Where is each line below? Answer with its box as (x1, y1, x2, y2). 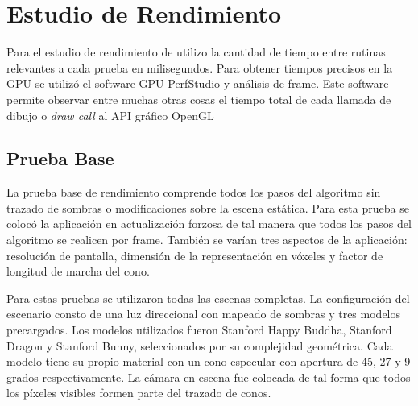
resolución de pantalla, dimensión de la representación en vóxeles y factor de (6, 246, 383, 263)
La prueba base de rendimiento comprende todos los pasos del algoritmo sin (6, 184, 381, 201)
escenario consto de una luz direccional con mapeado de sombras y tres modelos (6, 305, 401, 322)
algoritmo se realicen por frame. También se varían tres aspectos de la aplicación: (6, 231, 408, 248)
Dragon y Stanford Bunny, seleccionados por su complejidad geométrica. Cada (6, 337, 393, 354)
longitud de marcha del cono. (6, 263, 150, 280)
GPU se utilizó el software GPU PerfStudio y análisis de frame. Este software (6, 75, 389, 92)
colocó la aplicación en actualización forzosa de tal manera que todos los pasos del (6, 215, 412, 232)
